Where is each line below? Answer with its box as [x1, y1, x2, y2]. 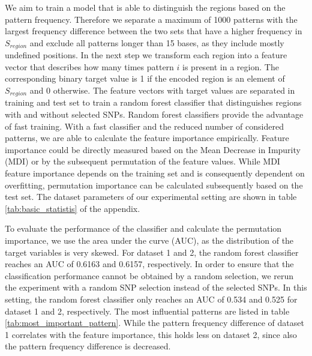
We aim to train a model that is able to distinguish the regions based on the [5, 1, 286, 13]
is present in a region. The [182, 60, 279, 73]
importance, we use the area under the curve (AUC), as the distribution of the [5, 234, 294, 246]
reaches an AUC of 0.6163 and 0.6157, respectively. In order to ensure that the [5, 258, 294, 270]
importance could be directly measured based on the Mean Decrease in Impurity [5, 143, 301, 155]
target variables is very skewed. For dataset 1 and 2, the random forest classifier [5, 246, 299, 258]
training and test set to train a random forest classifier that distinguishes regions [5, 96, 302, 109]
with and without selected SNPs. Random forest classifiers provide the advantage [5, 108, 304, 121]
